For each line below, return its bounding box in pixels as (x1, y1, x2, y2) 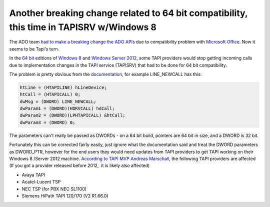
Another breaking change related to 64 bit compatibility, (9, 7, 248, 18)
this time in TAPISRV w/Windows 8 (9, 21, 157, 32)
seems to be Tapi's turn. (9, 45, 59, 52)
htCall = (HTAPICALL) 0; (19, 91, 81, 97)
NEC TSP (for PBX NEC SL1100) (21, 185, 87, 192)
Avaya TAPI (21, 171, 45, 177)
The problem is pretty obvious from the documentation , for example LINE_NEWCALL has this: (9, 71, 202, 77)
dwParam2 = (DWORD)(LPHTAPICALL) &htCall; (19, 112, 125, 118)
